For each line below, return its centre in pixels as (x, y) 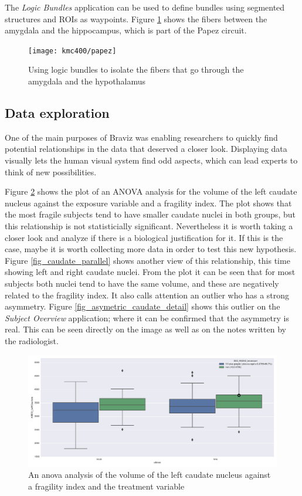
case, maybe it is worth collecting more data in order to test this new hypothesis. (151, 249)
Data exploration (57, 113)
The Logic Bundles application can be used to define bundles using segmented (145, 7)
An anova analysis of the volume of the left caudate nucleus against (150, 475)
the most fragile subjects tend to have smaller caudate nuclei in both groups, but (150, 214)
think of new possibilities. (51, 171)
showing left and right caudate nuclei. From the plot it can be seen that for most (150, 272)
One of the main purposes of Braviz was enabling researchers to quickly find (141, 137)
